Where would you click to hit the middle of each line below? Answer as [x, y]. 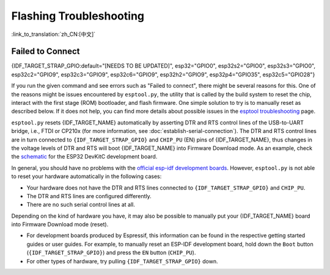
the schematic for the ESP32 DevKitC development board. [84, 157]
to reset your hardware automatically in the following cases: [86, 176]
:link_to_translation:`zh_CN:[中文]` [53, 34]
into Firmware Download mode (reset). [60, 224]
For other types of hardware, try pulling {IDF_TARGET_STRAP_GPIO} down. [122, 261]
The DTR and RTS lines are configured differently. [89, 196]
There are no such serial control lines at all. [81, 205]
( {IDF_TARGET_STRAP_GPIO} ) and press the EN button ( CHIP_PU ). [111, 252]
